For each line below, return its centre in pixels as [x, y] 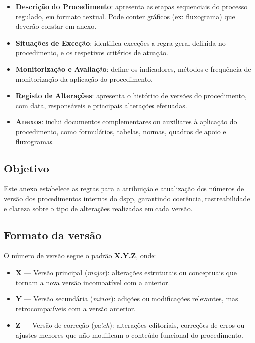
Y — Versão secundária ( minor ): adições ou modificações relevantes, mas [127, 299]
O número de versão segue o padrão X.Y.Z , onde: [80, 256]
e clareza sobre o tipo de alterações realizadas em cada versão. [98, 208]
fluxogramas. [35, 141]
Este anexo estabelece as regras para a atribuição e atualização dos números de [124, 189]
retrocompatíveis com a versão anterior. [76, 308]
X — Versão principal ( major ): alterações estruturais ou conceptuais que [126, 272]
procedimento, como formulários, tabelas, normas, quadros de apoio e [121, 131]
